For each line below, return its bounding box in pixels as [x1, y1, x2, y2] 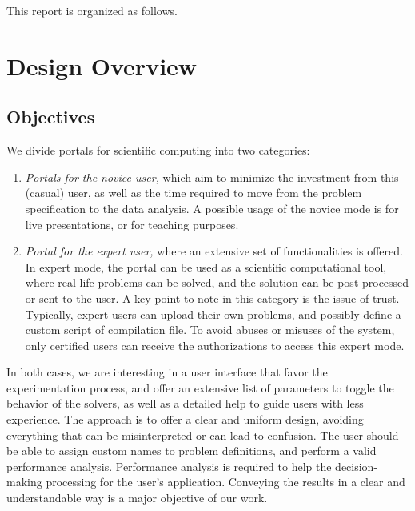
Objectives [6, 104, 95, 129]
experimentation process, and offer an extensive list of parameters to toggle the [6, 379, 394, 396]
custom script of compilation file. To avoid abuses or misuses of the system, [25, 321, 395, 338]
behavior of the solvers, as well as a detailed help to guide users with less [6, 395, 364, 412]
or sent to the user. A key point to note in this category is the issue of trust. [25, 289, 400, 306]
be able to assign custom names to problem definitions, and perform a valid [6, 442, 377, 459]
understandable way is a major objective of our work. [6, 489, 268, 506]
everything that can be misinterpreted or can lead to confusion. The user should [6, 426, 399, 443]
